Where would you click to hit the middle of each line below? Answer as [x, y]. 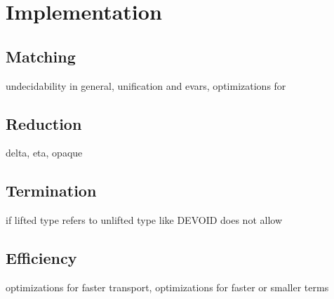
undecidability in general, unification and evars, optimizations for [146, 85]
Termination [51, 191]
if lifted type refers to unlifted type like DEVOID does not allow [144, 220]
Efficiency [41, 258]
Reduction [44, 123]
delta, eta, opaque [44, 153]
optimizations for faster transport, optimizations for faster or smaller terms [167, 287]
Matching [41, 56]
